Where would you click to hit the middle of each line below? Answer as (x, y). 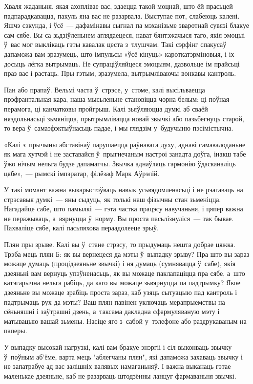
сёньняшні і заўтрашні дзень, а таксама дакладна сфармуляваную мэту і (112, 311)
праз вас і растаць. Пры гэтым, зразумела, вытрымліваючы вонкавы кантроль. (120, 73)
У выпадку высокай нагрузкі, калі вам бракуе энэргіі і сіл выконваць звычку (118, 347)
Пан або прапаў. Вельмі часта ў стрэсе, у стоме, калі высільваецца (105, 89)
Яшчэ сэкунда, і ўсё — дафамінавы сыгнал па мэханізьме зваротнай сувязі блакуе (126, 25)
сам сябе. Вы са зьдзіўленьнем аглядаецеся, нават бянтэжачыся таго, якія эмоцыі (125, 34)
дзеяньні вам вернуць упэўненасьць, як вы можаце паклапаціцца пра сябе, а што (125, 273)
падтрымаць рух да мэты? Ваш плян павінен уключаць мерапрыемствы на (115, 302)
